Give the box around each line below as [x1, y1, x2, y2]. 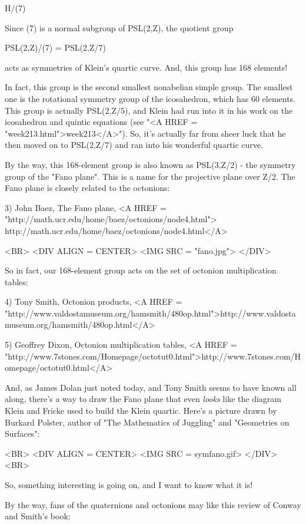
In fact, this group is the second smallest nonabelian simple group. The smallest [5, 81, 293, 93]
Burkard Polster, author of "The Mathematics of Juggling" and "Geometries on [5, 416, 290, 428]
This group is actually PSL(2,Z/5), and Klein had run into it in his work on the [5, 104, 293, 116]
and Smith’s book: [5, 510, 71, 522]
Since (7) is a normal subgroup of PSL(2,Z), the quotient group [5, 21, 234, 34]
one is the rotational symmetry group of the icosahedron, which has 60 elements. [5, 92, 296, 104]
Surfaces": [5, 427, 40, 440]
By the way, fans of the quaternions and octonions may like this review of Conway [5, 498, 301, 510]
